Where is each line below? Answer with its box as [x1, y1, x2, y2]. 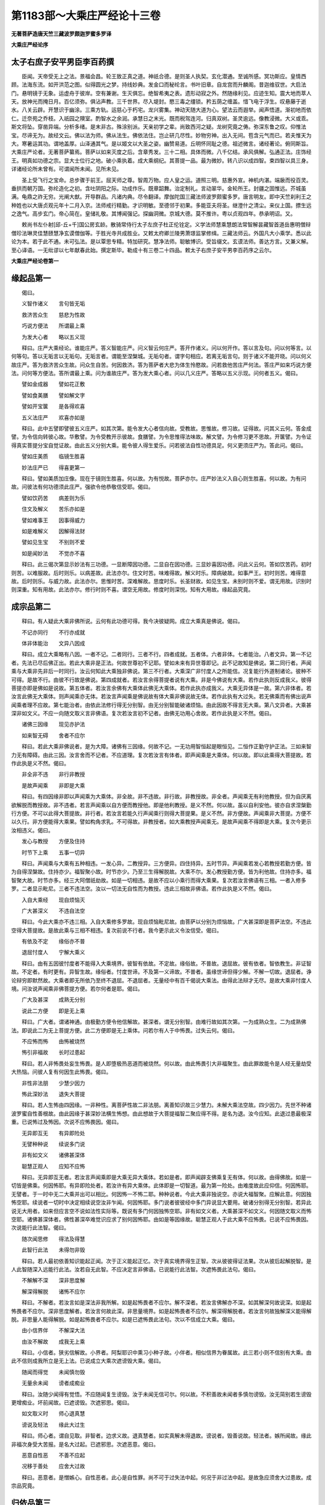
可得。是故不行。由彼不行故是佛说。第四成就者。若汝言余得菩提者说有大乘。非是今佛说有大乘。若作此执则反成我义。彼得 [11, 676, 312, 683]
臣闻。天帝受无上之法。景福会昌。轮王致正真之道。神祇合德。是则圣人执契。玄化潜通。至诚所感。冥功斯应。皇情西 [21, 72, 306, 79]
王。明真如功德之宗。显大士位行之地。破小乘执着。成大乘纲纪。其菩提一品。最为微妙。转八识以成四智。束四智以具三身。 [11, 157, 312, 164]
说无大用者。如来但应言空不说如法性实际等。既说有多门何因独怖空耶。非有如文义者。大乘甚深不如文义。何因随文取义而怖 [11, 1207, 312, 1214]
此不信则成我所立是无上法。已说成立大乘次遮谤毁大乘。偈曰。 [11, 1358, 164, 1365]
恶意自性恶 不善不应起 [21, 1451, 85, 1459]
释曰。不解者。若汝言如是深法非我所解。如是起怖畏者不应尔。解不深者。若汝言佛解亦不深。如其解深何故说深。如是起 [21, 1299, 312, 1306]
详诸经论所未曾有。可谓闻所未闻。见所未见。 [11, 166, 122, 173]
